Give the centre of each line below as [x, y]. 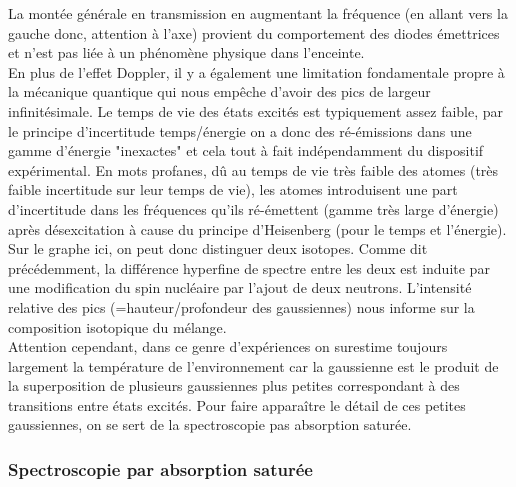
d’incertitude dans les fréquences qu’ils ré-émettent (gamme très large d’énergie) [253, 208]
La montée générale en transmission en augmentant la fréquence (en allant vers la [258, 13]
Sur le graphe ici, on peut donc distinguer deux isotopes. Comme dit [218, 248]
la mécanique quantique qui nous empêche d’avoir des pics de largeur [219, 91]
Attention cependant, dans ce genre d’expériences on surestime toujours [228, 346]
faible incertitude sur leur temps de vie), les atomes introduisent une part [233, 189]
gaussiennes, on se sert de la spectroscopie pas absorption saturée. [210, 424]
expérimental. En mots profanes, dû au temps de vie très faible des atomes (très [253, 169]
